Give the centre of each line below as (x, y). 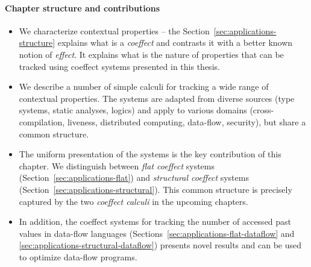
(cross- (262, 110)
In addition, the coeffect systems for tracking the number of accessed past (155, 221)
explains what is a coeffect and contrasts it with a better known (175, 42)
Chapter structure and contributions (83, 8)
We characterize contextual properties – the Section (114, 30)
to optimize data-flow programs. (78, 256)
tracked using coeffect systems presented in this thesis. (119, 66)
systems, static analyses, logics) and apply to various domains (133, 110)
